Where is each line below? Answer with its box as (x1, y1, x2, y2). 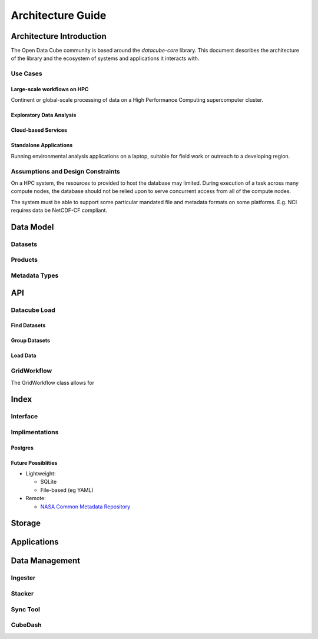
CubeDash (11, 621, 42, 629)
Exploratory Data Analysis (11, 112, 77, 119)
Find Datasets (11, 322, 46, 329)
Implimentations (11, 428, 59, 436)
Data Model (11, 222, 54, 232)
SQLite (40, 478, 57, 485)
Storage (11, 518, 41, 528)
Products (11, 256, 38, 264)
